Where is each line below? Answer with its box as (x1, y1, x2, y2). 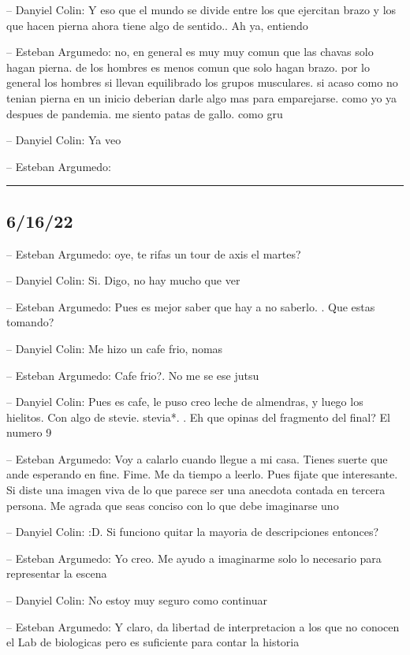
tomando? (6, 314, 54, 330)
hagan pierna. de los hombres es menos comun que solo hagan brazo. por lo (6, 58, 370, 75)
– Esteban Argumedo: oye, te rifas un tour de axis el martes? (6, 245, 301, 262)
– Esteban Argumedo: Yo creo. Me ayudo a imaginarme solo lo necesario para (6, 549, 382, 566)
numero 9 (6, 424, 52, 441)
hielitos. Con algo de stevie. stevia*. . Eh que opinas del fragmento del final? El (6, 408, 390, 425)
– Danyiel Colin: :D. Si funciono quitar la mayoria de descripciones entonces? (6, 523, 379, 540)
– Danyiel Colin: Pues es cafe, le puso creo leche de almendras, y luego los (6, 393, 363, 410)
